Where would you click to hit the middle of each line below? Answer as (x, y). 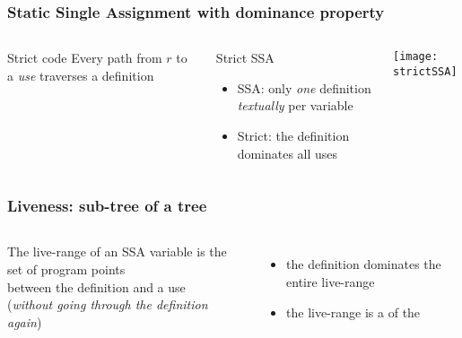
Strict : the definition (293, 135)
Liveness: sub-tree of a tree (107, 206)
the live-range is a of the (353, 312)
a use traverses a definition (81, 75)
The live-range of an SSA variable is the (117, 251)
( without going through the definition (108, 304)
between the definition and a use (96, 286)
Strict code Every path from (85, 58)
